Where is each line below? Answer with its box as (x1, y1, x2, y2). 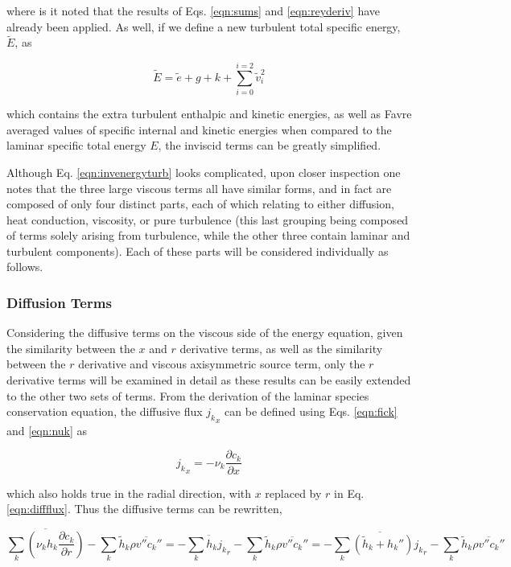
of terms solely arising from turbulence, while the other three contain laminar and (6, 227, 410, 244)
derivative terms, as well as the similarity (179, 339, 383, 356)
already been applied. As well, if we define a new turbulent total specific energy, (6, 18, 401, 35)
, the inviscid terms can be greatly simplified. (158, 137, 381, 154)
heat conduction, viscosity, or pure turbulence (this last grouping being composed (6, 211, 409, 228)
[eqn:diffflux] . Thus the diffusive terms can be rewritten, (6, 500, 282, 517)
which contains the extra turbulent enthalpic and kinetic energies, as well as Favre (6, 105, 412, 122)
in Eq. (334, 484, 365, 501)
